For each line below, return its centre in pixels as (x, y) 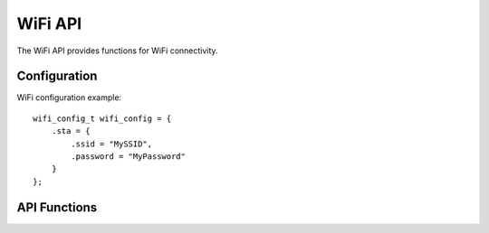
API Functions (57, 207)
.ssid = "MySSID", (112, 144)
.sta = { (71, 131)
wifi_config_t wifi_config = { (102, 118)
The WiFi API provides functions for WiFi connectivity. (117, 51)
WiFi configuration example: (69, 98)
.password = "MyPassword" (128, 157)
